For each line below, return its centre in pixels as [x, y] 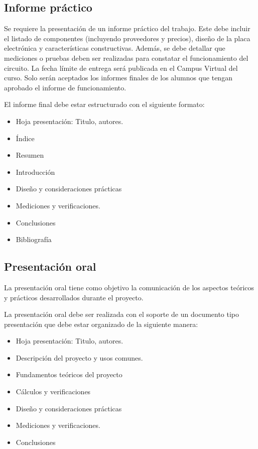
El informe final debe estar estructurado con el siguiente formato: [104, 104]
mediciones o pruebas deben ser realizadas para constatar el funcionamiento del [126, 58]
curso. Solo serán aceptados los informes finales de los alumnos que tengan [118, 78]
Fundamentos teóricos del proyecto [69, 374]
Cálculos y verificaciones [53, 391]
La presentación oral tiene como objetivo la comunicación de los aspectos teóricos [129, 287]
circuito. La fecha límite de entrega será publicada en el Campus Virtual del [121, 68]
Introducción [35, 172]
